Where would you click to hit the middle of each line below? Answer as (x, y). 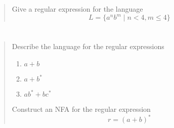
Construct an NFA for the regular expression (81, 109)
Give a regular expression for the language (77, 9)
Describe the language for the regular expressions (88, 46)
